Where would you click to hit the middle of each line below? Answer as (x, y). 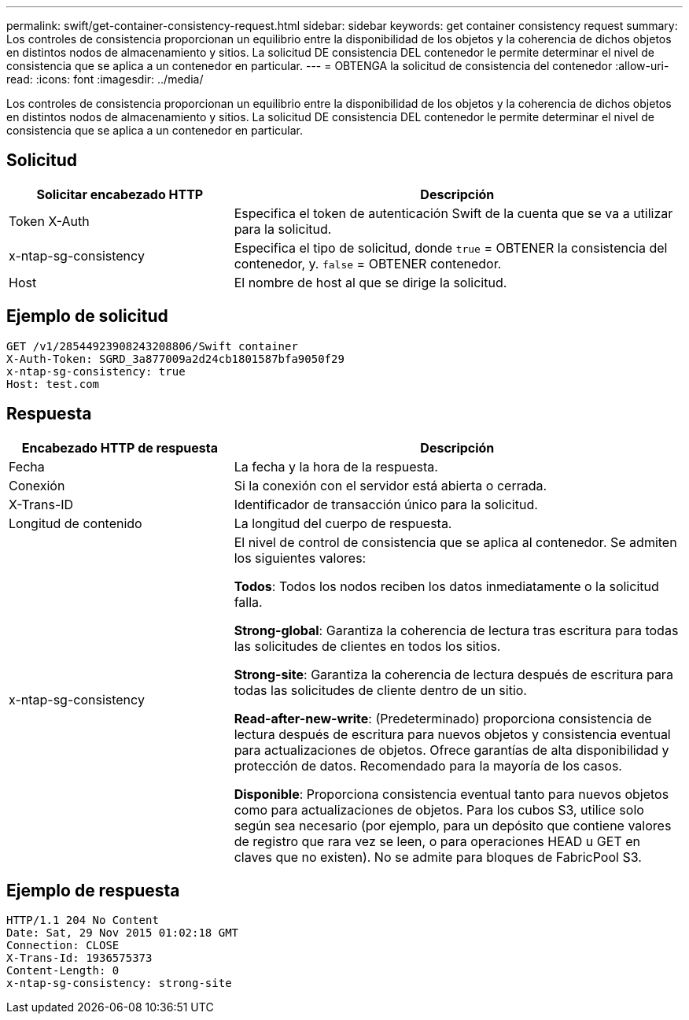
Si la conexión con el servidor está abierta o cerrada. (391, 485)
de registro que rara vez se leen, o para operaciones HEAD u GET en (437, 841)
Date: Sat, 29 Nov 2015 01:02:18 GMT (123, 933)
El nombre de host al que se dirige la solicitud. (370, 282)
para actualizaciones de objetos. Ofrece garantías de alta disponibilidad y (451, 750)
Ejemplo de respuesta (93, 890)
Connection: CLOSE (63, 946)
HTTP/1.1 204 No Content (83, 920)
